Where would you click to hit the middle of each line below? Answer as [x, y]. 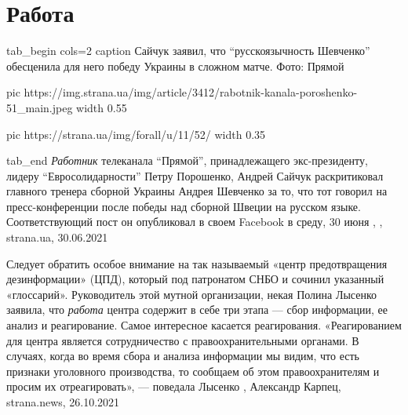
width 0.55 [102, 107]
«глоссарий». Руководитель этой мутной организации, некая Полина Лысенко [191, 294]
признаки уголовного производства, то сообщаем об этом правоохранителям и [193, 371]
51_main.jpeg [40, 107]
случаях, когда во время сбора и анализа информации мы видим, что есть [183, 356]
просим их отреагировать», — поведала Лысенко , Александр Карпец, [174, 386]
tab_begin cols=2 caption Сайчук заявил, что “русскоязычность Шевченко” [188, 51]
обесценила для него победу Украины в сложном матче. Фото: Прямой [175, 66]
